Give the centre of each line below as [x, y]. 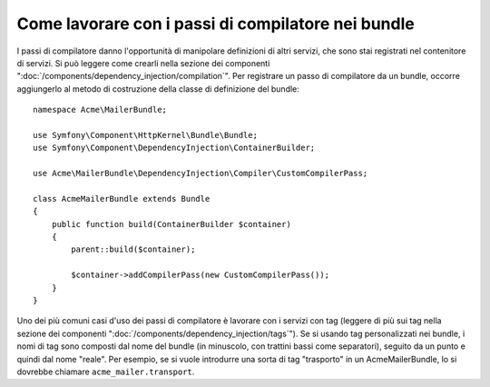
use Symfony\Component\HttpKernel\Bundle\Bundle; [146, 135]
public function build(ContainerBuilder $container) [171, 224]
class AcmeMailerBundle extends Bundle [122, 198]
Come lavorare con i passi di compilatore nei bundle [216, 24]
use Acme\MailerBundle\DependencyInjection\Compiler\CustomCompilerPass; [201, 174]
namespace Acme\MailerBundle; [100, 110]
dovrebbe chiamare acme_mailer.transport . [106, 372]
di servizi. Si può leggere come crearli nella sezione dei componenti [143, 63]
